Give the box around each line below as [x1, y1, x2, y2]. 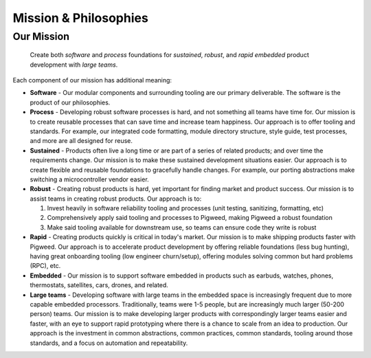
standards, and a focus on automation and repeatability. [30, 339, 188, 347]
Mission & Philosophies [12, 10, 149, 25]
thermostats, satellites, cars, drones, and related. [30, 281, 168, 289]
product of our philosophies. [30, 98, 111, 107]
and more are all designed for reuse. [30, 137, 133, 145]
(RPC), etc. [30, 262, 61, 270]
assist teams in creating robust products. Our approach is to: [30, 194, 202, 203]
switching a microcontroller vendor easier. [30, 175, 149, 183]
